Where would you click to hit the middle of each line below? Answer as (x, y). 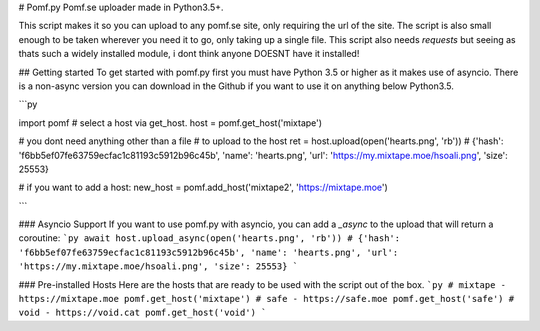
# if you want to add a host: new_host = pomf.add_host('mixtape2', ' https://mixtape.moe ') (203, 187)
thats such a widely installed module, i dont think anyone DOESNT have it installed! (189, 54)
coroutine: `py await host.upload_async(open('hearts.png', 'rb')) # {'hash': (209, 238)
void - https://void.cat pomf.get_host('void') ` (142, 313)
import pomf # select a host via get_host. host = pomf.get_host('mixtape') (170, 122)
